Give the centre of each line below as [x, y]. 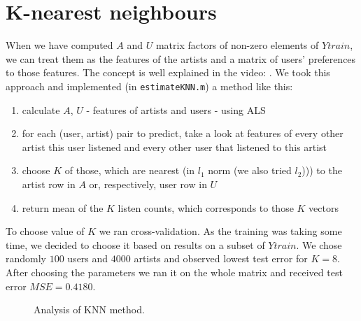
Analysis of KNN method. [89, 309]
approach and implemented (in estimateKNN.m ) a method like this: [149, 86]
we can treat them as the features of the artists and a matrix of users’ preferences [181, 58]
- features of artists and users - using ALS [176, 109]
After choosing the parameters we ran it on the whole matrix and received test [174, 272]
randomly [26, 258]
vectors [324, 207]
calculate [41, 109]
